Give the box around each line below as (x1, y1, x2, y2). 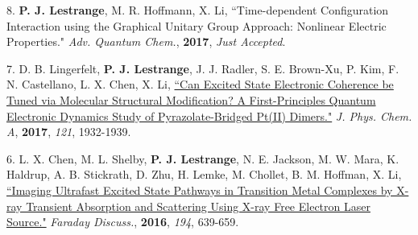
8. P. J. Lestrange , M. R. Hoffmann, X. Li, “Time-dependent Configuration (6, 2, 389, 18)
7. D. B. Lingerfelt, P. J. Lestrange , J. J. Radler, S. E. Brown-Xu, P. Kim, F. (6, 60, 399, 76)
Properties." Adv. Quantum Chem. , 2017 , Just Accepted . (6, 33, 286, 50)
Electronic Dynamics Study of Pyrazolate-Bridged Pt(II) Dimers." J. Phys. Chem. (6, 107, 412, 124)
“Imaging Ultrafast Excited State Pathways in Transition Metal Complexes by (6, 181, 393, 198)
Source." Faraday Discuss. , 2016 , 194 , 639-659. (6, 213, 239, 230)
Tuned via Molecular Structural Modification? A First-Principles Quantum (6, 91, 376, 108)
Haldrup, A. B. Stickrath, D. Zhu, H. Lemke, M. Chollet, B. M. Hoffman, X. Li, (6, 166, 402, 183)
